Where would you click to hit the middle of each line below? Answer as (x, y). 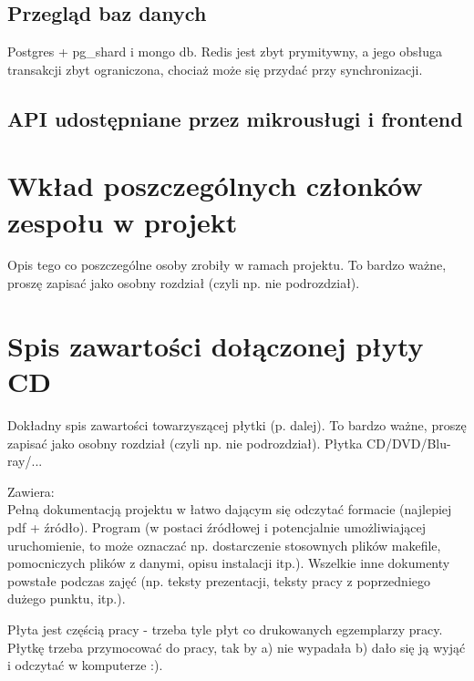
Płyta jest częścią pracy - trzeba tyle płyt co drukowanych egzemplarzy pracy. (225, 629)
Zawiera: (31, 491)
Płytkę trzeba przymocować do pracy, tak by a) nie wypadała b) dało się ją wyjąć (237, 647)
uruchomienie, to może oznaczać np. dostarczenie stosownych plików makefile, (224, 545)
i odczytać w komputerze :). (85, 665)
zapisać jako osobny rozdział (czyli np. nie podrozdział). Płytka (185, 443)
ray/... (25, 461)
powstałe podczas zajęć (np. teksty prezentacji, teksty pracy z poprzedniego (219, 580)
